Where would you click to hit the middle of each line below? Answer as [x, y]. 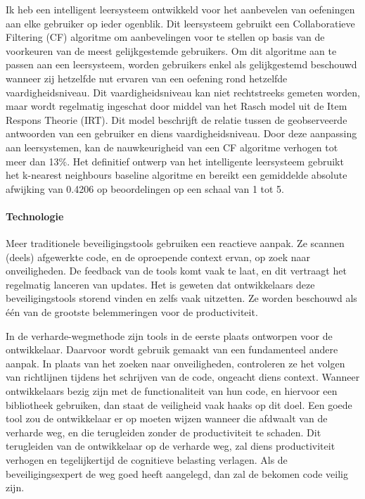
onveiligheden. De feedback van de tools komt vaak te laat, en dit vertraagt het [176, 271]
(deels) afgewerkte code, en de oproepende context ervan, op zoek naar [158, 257]
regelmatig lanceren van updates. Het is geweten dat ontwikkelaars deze [160, 284]
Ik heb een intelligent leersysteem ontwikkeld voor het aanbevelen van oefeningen [180, 9]
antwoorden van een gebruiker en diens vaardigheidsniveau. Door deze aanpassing [181, 133]
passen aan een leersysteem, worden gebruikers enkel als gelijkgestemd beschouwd [181, 64]
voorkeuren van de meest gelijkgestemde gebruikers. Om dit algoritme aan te [171, 50]
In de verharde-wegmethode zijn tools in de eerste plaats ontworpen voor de [169, 335]
